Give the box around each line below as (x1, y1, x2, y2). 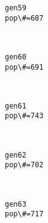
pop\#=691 (5, 62, 44, 72)
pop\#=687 (5, 13, 44, 22)
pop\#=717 (5, 210, 44, 219)
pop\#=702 (5, 161, 44, 170)
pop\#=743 (5, 111, 44, 121)
